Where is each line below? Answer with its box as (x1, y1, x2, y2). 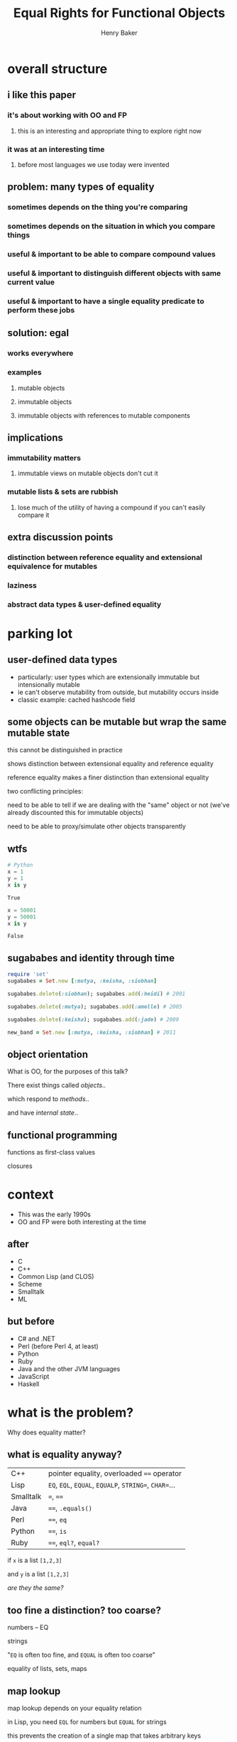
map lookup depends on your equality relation (7, 1704, 142, 1713)
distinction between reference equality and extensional (7, 552, 202, 562)
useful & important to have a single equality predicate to (7, 296, 204, 306)
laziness (7, 580, 37, 590)
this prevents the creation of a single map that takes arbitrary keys (7, 1731, 202, 1740)
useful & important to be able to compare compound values (7, 249, 216, 259)
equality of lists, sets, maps (7, 1665, 87, 1673)
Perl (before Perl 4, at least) (17, 1341, 99, 1351)
